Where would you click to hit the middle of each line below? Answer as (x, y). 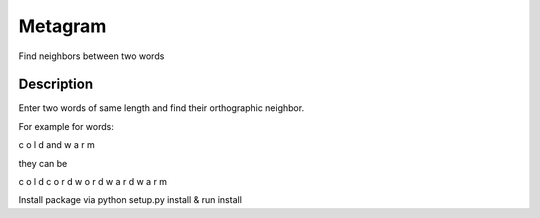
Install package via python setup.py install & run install (130, 200)
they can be (43, 163)
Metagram (62, 26)
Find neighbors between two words (91, 56)
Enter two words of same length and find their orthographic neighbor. (161, 108)
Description (56, 84)
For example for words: (66, 126)
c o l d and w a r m (56, 145)
